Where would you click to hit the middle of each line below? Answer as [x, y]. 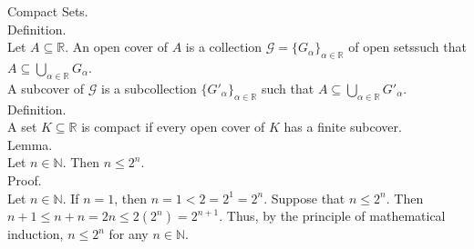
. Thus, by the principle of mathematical [332, 216]
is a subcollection [149, 88]
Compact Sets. [48, 11]
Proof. [25, 179]
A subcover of [46, 88]
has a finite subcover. [343, 127]
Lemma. [30, 144]
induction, [36, 234]
